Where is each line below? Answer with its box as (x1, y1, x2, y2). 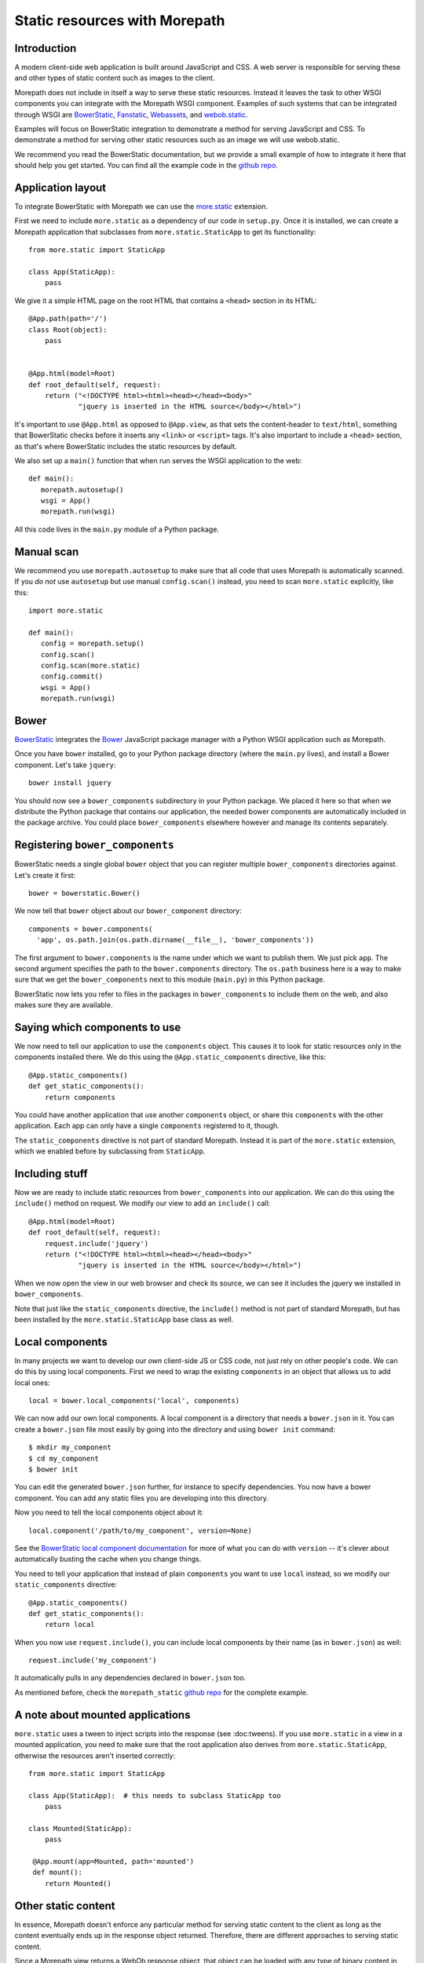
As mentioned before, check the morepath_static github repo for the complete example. (14, 1687, 309, 1697)
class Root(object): (28, 325, 108, 334)
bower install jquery (28, 778, 111, 788)
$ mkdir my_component (28, 1443, 111, 1452)
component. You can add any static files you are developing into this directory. (14, 1493, 269, 1503)
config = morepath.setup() (40, 639, 145, 648)
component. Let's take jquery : (14, 760, 116, 769)
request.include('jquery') (44, 1239, 149, 1248)
